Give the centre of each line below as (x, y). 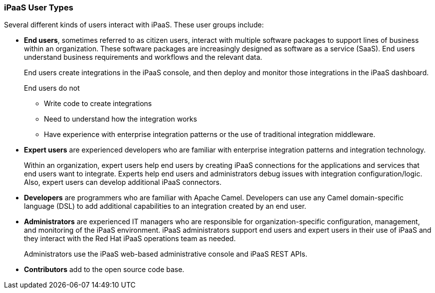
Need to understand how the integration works (120, 119)
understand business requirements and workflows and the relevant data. (143, 57)
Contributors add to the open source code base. (104, 270)
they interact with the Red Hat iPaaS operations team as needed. (130, 239)
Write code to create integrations (98, 104)
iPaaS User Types (39, 7)
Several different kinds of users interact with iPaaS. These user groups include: (134, 25)
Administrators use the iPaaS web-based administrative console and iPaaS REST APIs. (166, 254)
